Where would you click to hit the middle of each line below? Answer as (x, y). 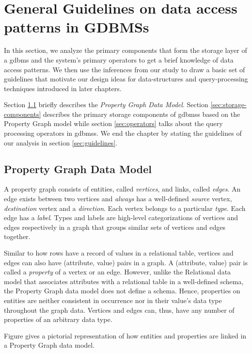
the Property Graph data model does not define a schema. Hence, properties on (122, 291)
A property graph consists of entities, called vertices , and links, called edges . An (122, 189)
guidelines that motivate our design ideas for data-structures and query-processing (126, 79)
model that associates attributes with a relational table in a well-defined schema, (124, 281)
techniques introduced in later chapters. (63, 88)
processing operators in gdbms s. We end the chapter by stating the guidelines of (123, 133)
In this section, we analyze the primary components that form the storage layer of (126, 50)
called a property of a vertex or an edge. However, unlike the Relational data (118, 272)
